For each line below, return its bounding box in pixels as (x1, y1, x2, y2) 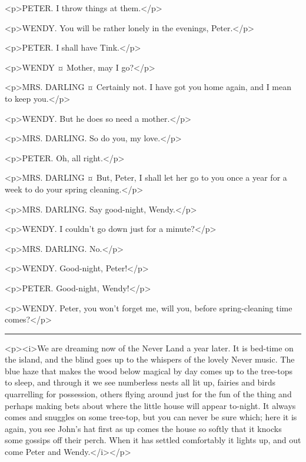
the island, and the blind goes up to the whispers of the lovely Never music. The (5, 353, 295, 365)
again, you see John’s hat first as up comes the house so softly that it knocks (5, 422, 282, 434)
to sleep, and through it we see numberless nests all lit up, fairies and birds (5, 376, 276, 388)
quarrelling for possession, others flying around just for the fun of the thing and (5, 388, 292, 400)
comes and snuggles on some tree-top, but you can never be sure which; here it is (5, 411, 297, 423)
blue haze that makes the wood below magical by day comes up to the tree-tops (5, 364, 293, 377)
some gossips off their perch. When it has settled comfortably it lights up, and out (5, 434, 301, 446)
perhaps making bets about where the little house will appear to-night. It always (5, 399, 296, 411)
